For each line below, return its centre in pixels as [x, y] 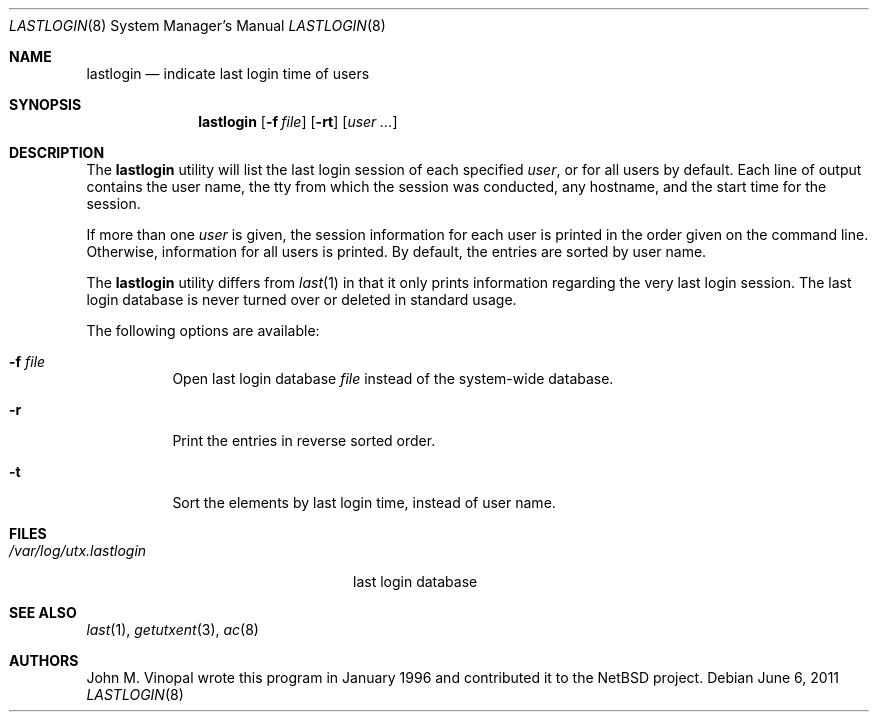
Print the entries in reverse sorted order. [304, 440]
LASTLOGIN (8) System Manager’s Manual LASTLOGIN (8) [197, 25]
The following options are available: [203, 330]
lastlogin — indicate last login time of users [228, 73]
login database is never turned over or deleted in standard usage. [301, 299]
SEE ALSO [43, 612]
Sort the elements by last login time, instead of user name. [364, 502]
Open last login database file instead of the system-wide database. [393, 378]
